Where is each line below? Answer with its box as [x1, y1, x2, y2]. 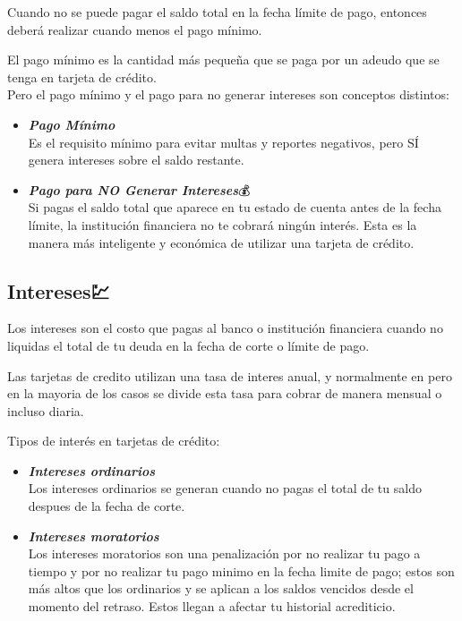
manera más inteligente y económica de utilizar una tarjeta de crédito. [28, 233, 415, 251]
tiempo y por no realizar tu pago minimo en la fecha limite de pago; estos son [28, 561, 455, 580]
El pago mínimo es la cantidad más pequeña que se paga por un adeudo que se [7, 50, 440, 69]
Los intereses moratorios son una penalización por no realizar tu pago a [28, 544, 421, 563]
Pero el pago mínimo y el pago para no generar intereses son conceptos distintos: [7, 85, 449, 104]
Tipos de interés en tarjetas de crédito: [7, 431, 220, 450]
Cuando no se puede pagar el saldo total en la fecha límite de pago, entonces [7, 3, 427, 21]
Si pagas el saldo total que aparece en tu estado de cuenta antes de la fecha [28, 198, 441, 217]
